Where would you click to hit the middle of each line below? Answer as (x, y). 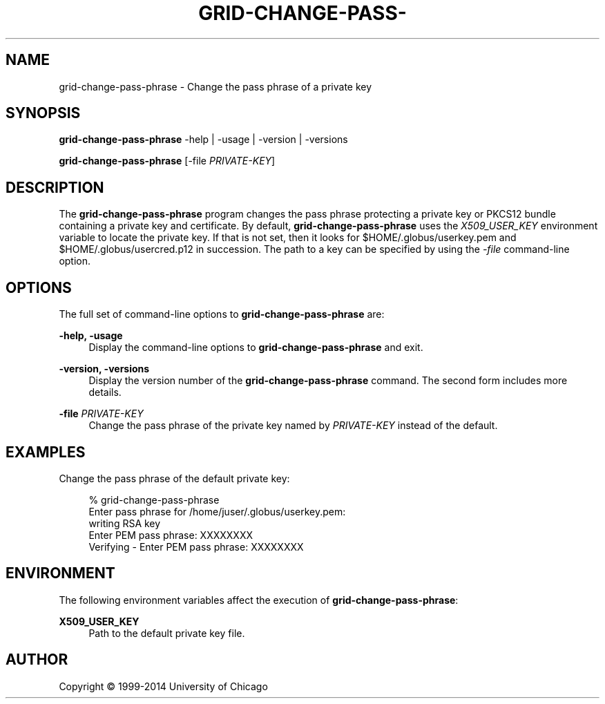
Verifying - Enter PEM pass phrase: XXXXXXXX (196, 546)
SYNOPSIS (43, 113)
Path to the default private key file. (167, 633)
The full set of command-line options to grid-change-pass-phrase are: (222, 314)
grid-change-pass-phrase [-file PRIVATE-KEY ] (167, 161)
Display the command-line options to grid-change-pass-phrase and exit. (256, 348)
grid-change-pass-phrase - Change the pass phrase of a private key (215, 86)
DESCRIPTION (55, 187)
